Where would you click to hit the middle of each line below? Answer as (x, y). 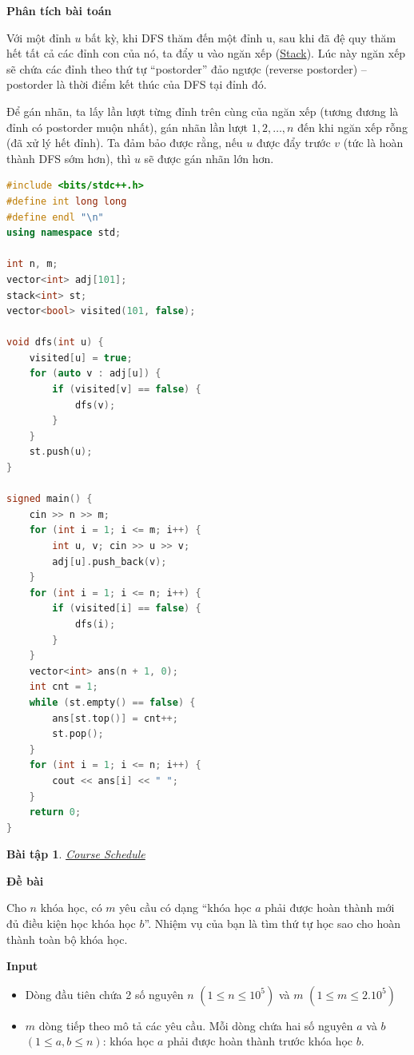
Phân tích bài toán (59, 10)
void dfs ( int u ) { (55, 342)
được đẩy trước (293, 143)
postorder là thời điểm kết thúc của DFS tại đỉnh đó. (137, 84)
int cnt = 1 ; (64, 687)
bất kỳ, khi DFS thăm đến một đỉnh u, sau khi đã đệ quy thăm (241, 37)
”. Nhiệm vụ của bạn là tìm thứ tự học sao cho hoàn (272, 924)
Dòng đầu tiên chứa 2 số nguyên (104, 994)
